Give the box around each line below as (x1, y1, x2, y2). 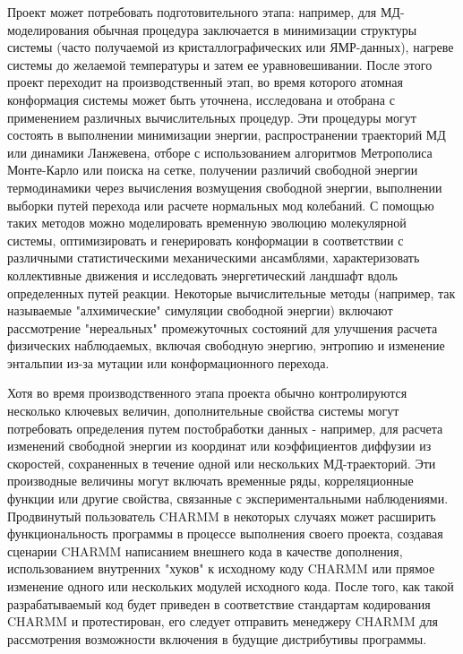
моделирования (7, 20, 90, 39)
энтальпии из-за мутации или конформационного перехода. (7, 353, 330, 372)
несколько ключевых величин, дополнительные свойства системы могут (7, 401, 399, 420)
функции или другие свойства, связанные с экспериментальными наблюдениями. (7, 489, 449, 508)
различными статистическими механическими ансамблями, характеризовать (7, 248, 420, 267)
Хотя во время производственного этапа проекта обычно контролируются (7, 383, 407, 402)
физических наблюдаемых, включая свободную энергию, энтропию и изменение (7, 336, 445, 355)
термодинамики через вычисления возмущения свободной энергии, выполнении (7, 177, 442, 196)
